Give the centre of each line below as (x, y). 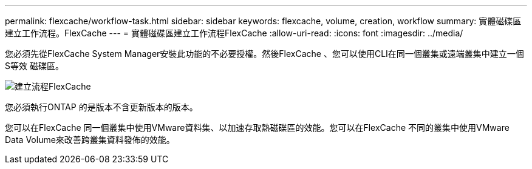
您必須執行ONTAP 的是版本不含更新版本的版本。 (101, 107)
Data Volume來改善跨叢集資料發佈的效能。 (90, 140)
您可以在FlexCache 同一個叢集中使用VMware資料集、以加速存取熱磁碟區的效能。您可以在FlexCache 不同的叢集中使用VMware (257, 128)
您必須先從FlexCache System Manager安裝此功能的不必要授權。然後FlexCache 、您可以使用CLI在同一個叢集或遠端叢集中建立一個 (264, 54)
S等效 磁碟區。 (34, 66)
